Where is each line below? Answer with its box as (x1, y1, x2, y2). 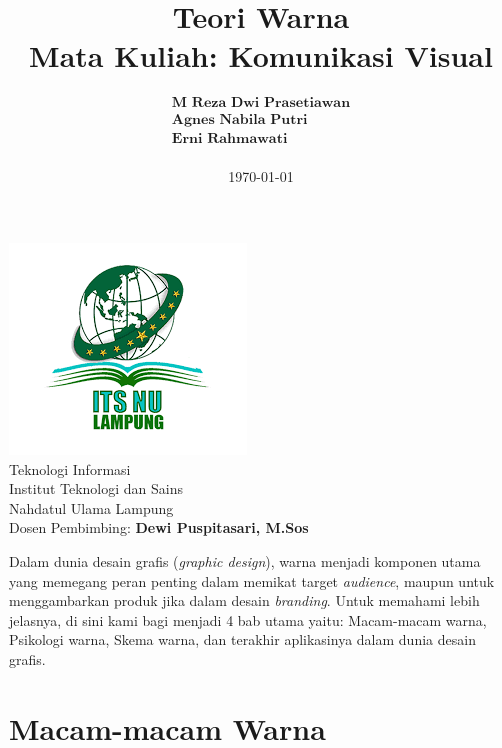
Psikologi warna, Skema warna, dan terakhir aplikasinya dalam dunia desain (9, 629, 476, 650)
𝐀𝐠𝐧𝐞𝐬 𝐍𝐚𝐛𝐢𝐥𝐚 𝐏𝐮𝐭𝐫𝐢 (171, 113, 308, 128)
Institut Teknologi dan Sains (9, 478, 184, 499)
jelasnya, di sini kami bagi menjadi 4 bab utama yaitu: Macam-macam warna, (9, 609, 487, 630)
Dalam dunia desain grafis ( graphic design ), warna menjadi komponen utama (9, 551, 481, 571)
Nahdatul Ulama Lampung (9, 497, 174, 518)
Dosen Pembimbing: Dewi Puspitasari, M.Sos (9, 517, 309, 538)
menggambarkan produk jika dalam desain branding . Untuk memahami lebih (9, 590, 480, 611)
